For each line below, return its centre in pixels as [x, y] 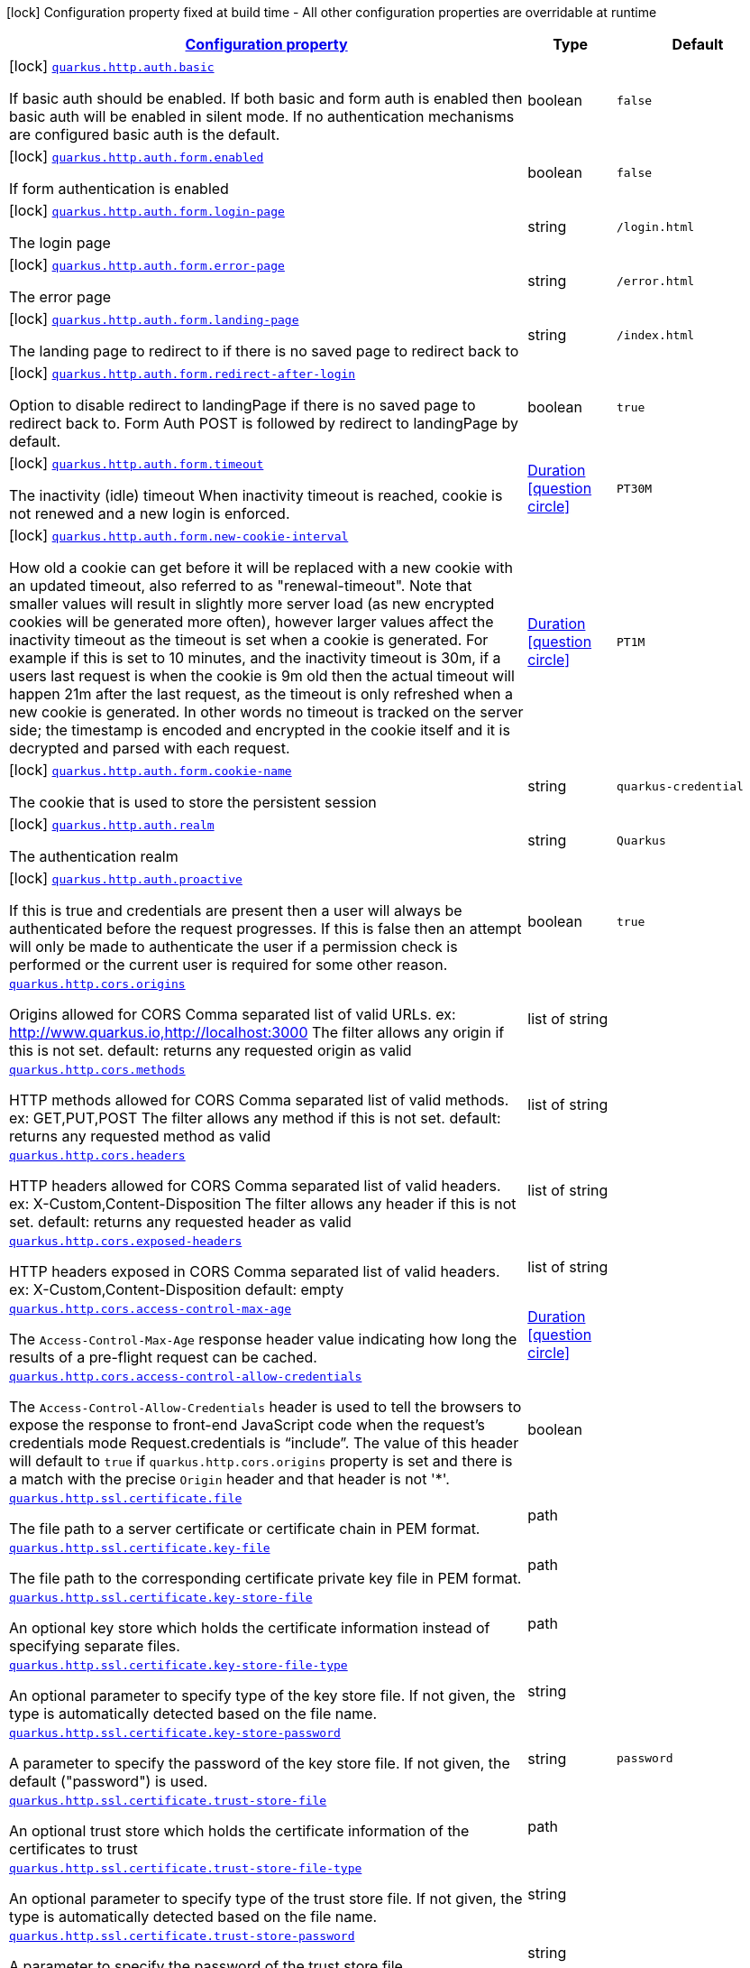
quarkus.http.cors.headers [97, 1155]
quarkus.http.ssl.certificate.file [126, 1498]
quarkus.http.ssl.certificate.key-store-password [175, 1733]
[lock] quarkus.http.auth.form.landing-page [154, 319]
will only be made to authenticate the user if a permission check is [233, 947]
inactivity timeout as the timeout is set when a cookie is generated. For [249, 640]
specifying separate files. [95, 1646]
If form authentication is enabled [119, 189]
